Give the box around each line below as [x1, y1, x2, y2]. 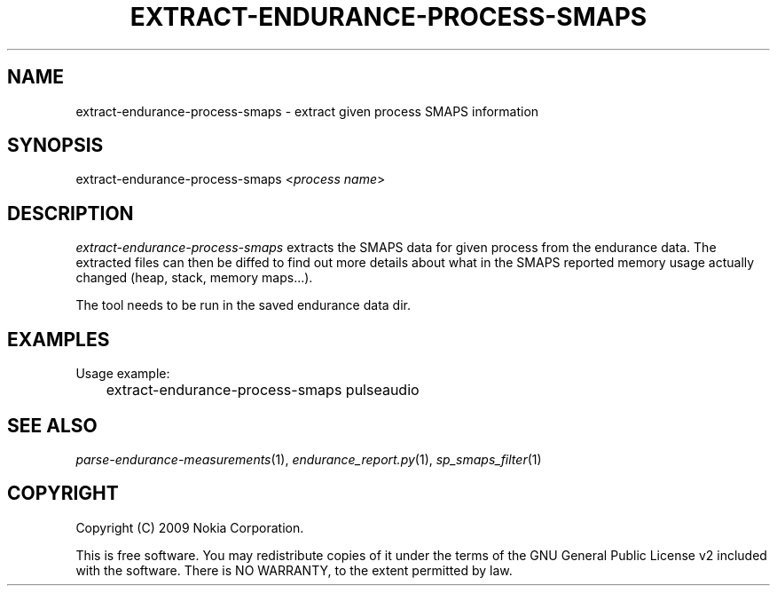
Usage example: [75, 366, 170, 382]
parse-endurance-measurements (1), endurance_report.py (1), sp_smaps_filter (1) [75, 451, 542, 467]
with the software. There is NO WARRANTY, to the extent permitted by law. [75, 562, 513, 578]
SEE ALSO [7, 414, 98, 437]
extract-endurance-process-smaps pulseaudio [106, 381, 420, 399]
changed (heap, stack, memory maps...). [75, 270, 313, 286]
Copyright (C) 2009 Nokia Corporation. [75, 519, 304, 535]
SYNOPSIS [7, 134, 104, 157]
